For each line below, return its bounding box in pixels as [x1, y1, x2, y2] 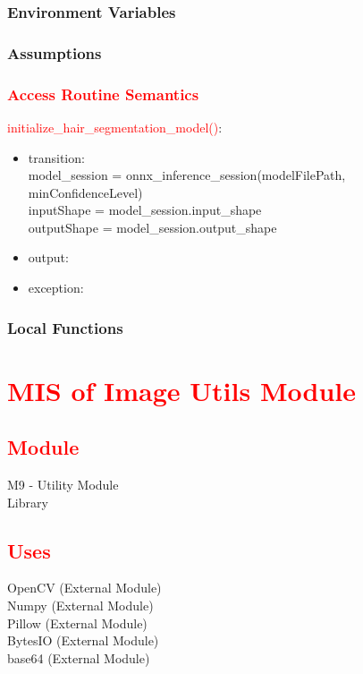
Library [7, 492, 48, 511]
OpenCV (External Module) [7, 578, 162, 597]
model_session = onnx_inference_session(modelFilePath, [28, 166, 346, 184]
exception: [28, 278, 84, 297]
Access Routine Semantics [7, 82, 199, 105]
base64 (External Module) [7, 648, 150, 667]
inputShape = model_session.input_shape [28, 200, 262, 219]
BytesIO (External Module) [7, 631, 159, 650]
